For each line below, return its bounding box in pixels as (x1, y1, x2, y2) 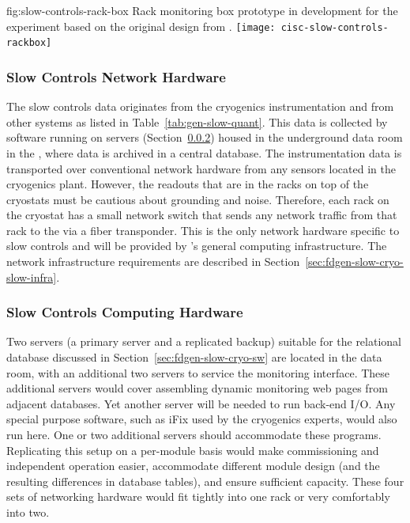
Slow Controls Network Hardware (6, 66, 226, 86)
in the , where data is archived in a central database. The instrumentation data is (6, 144, 402, 161)
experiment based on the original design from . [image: (6, 17, 276, 34)
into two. (6, 504, 50, 520)
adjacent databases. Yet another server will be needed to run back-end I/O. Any (6, 395, 396, 411)
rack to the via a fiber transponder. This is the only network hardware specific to (6, 222, 400, 238)
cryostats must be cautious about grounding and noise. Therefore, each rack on (6, 191, 389, 207)
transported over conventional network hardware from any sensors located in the (6, 160, 396, 176)
